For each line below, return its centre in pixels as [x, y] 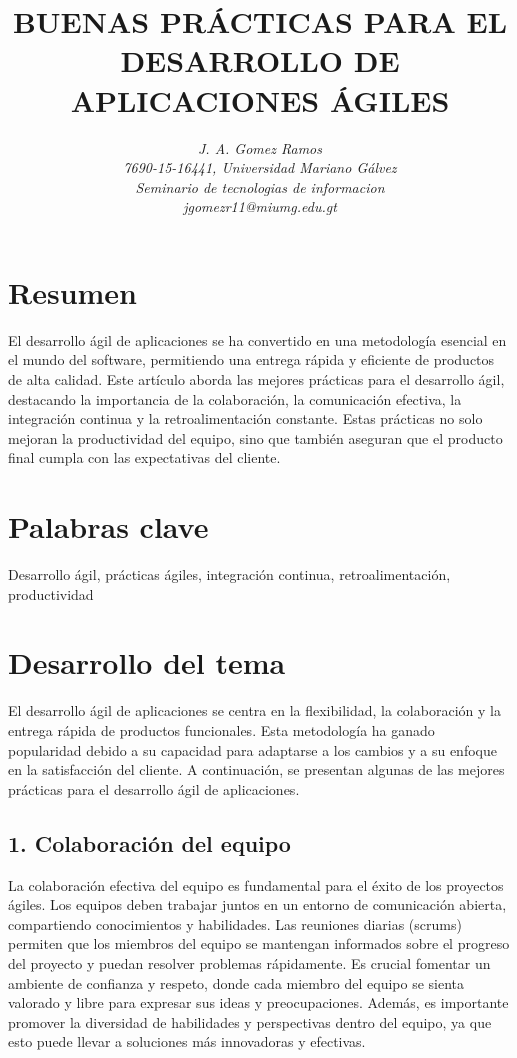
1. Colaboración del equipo [149, 842]
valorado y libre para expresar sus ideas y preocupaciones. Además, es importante [258, 1002]
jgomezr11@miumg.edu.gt [260, 206]
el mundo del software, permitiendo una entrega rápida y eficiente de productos [251, 359]
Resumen [72, 291]
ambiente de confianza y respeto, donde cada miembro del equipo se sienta [236, 982]
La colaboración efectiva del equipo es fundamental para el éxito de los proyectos [256, 884]
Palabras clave [108, 526]
